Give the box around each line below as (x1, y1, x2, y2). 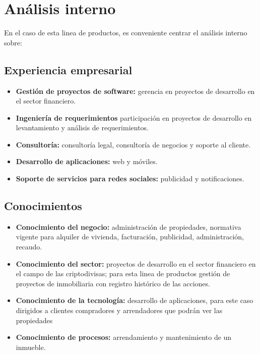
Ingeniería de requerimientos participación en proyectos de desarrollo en (16, 112, 252, 123)
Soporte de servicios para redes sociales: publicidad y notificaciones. (16, 173, 244, 184)
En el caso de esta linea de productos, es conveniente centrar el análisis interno (4, 27, 247, 38)
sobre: (4, 37, 22, 47)
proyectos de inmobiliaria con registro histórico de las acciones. (16, 278, 210, 288)
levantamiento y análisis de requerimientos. (16, 122, 149, 133)
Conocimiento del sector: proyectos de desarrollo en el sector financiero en (16, 258, 256, 269)
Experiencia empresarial (4, 62, 133, 77)
